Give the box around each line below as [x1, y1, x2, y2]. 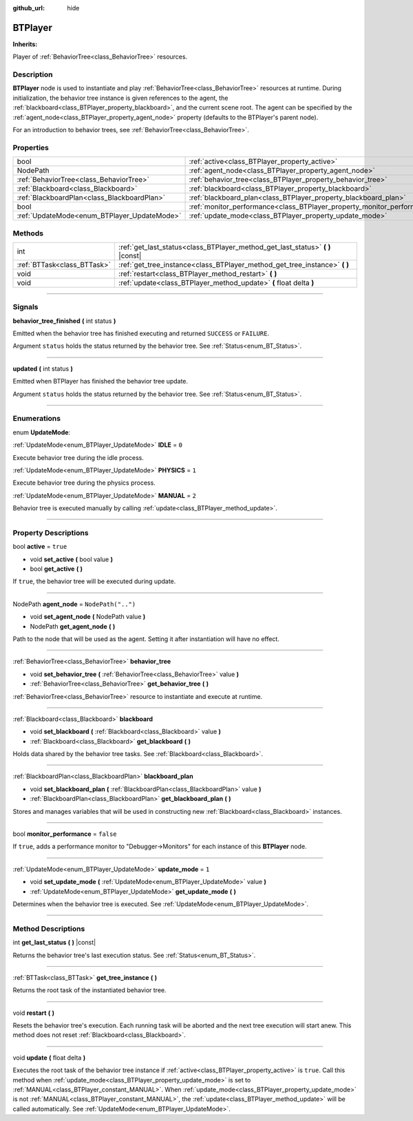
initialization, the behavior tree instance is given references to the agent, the [12, 94, 229, 102]
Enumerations [12, 414, 61, 423]
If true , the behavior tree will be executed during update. [12, 577, 176, 585]
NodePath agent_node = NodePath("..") [12, 600, 136, 608]
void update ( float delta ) [12, 1054, 86, 1062]
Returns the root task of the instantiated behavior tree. [12, 986, 167, 994]
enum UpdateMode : [12, 428, 71, 437]
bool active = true [12, 543, 67, 551]
